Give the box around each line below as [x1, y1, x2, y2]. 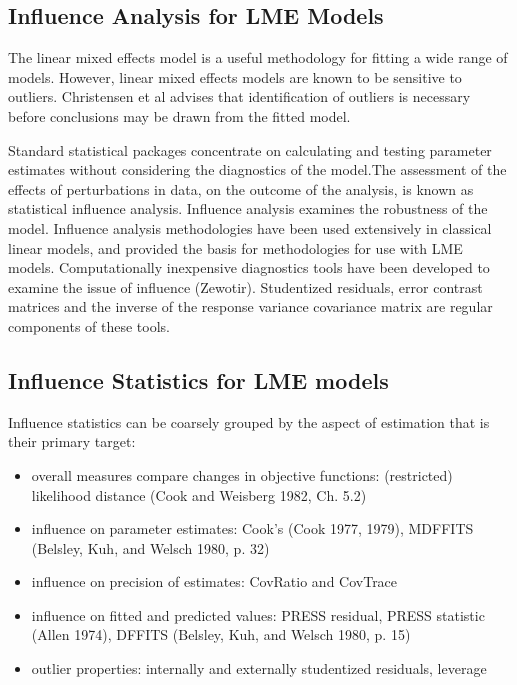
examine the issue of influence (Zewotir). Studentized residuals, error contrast [8, 276, 483, 297]
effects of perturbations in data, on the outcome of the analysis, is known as [8, 178, 474, 199]
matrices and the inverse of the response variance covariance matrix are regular [8, 296, 493, 317]
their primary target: [8, 431, 136, 452]
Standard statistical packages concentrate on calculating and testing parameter [8, 139, 492, 160]
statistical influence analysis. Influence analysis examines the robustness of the [8, 198, 488, 219]
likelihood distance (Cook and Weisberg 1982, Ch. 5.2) [31, 484, 367, 505]
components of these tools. [8, 315, 170, 336]
